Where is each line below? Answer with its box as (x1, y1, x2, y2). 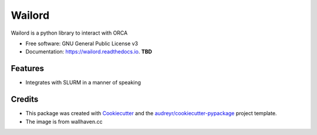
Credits (11, 95, 39, 104)
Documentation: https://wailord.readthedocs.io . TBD (25, 48, 153, 55)
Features (11, 63, 44, 73)
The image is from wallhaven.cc (25, 118, 103, 125)
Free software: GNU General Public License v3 (25, 40, 139, 47)
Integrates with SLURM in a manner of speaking (25, 79, 141, 86)
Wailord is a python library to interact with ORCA (11, 29, 128, 36)
